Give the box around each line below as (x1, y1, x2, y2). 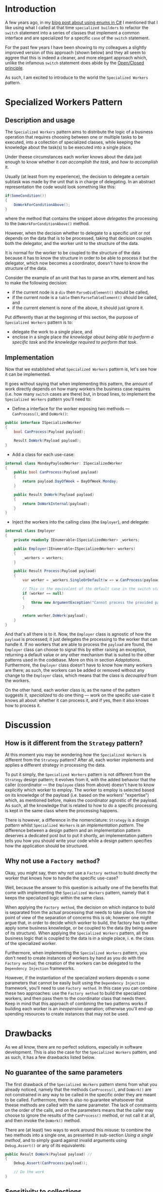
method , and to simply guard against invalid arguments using (5, 1137, 127, 1143)
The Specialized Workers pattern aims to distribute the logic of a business (5, 129, 153, 135)
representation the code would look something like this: (5, 184, 116, 190)
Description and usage (5, 116, 75, 124)
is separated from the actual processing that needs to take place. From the (5, 909, 154, 915)
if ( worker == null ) (22, 591, 64, 596)
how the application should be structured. (5, 843, 89, 849)
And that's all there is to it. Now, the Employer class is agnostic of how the (5, 631, 152, 637)
